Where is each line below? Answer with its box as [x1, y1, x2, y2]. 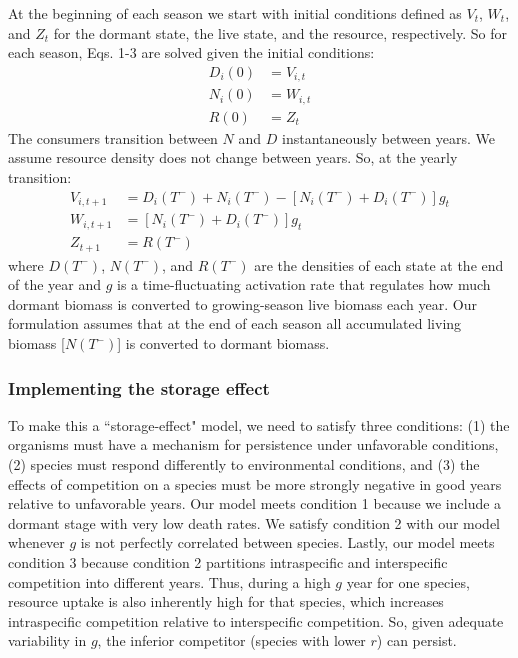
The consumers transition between [8, 127, 218, 148]
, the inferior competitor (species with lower [97, 630, 366, 651]
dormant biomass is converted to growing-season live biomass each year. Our [8, 293, 477, 314]
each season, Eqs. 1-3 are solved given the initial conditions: [8, 42, 375, 63]
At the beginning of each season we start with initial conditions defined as [8, 3, 462, 23]
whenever [8, 532, 65, 553]
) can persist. [376, 630, 457, 651]
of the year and [8, 274, 101, 295]
